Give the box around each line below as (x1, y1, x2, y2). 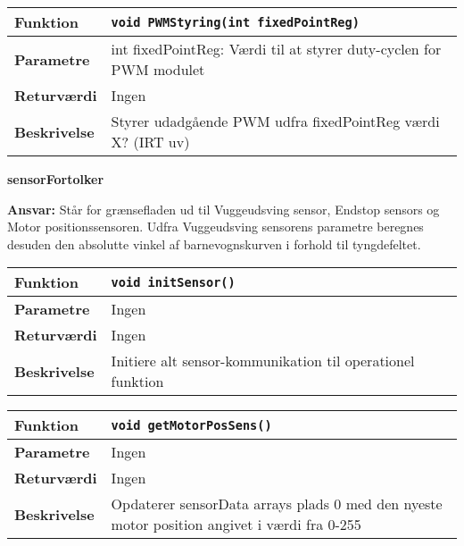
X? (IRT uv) (111, 131, 190, 152)
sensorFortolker (7, 170, 104, 188)
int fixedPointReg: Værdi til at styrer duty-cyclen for (111, 38, 442, 59)
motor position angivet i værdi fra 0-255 (111, 514, 361, 535)
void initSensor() (111, 274, 236, 290)
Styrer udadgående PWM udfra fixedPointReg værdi (111, 111, 440, 131)
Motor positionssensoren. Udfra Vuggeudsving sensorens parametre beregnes (7, 217, 424, 236)
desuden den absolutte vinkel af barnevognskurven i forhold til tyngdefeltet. (7, 234, 421, 253)
